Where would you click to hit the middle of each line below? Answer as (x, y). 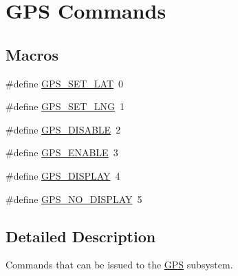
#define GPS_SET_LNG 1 (65, 106)
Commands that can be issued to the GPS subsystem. (119, 265)
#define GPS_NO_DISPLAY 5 (74, 199)
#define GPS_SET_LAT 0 (65, 83)
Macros (32, 54)
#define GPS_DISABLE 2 (63, 129)
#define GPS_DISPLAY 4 (63, 175)
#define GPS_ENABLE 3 (62, 152)
